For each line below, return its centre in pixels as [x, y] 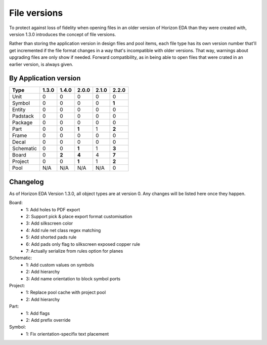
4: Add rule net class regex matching [64, 230]
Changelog [26, 182]
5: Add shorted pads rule [51, 237]
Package [22, 122]
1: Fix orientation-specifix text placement [67, 334]
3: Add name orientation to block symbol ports [73, 278]
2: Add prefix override [48, 320]
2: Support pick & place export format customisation [79, 217]
